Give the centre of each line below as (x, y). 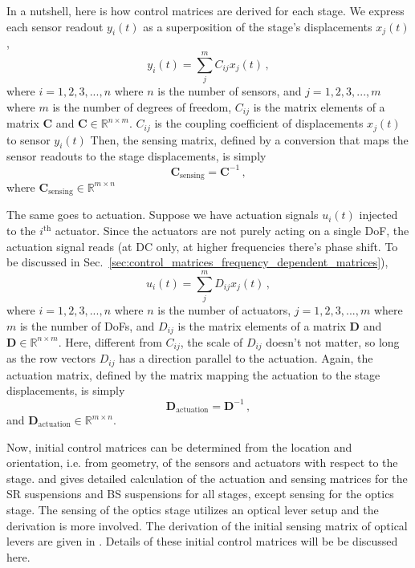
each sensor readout (55, 26)
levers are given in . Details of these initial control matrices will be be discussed (202, 541)
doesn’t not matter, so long (333, 341)
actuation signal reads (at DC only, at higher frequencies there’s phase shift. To (202, 246)
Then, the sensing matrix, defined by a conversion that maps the (249, 139)
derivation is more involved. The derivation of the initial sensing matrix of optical (207, 525)
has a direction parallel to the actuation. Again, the (246, 358)
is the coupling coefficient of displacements (259, 123)
